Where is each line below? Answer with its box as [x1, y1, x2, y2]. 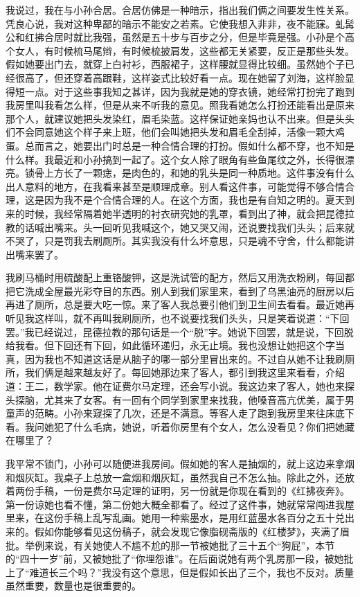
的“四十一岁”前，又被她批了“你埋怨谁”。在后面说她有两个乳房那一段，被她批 [6, 551, 354, 566]
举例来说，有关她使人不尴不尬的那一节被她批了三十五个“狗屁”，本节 [24, 537, 335, 552]
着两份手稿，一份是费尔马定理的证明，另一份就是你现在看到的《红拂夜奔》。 [6, 483, 350, 498]
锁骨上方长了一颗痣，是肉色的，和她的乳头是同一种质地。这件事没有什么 [24, 166, 354, 180]
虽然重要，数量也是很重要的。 [6, 578, 141, 593]
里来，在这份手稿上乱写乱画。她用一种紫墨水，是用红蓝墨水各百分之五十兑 [6, 510, 345, 525]
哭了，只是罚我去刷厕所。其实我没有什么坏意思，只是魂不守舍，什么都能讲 [15, 233, 354, 248]
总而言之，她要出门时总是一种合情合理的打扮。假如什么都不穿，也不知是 [24, 138, 354, 152]
